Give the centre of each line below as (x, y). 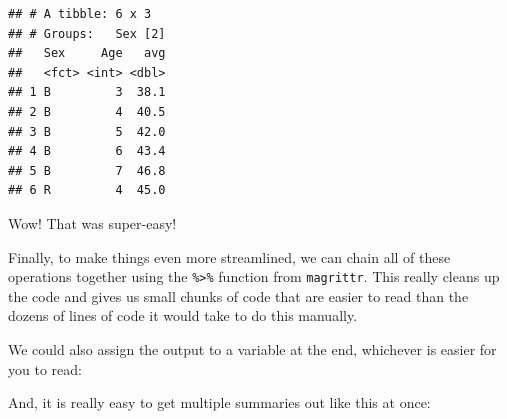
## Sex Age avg (87, 53)
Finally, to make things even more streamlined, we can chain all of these (229, 256)
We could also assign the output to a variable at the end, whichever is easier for (252, 348)
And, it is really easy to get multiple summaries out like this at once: (219, 402)
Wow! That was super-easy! (92, 222)
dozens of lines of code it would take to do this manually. (183, 315)
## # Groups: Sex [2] (87, 33)
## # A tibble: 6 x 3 (80, 14)
